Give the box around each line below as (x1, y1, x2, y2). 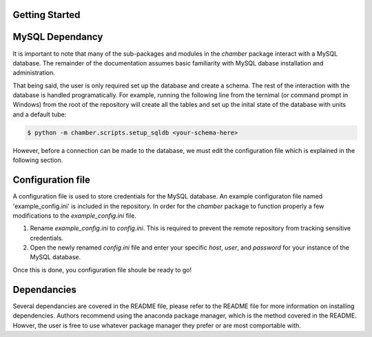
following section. (12, 156, 63, 165)
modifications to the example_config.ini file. (12, 211, 137, 220)
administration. (12, 69, 55, 77)
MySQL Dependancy (12, 31, 103, 43)
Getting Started (12, 9, 81, 21)
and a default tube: (12, 110, 67, 119)
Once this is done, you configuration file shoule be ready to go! (12, 265, 192, 274)
